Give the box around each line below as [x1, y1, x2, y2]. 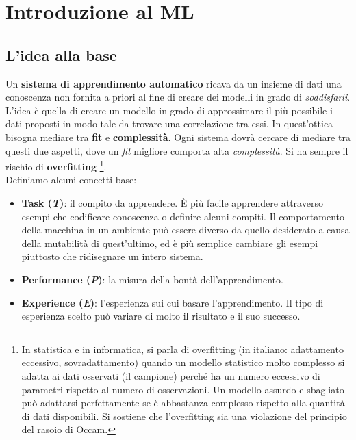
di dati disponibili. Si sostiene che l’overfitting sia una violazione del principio [21, 409, 347, 423]
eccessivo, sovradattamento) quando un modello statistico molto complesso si [21, 355, 345, 370]
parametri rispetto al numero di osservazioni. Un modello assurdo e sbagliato [21, 382, 344, 396]
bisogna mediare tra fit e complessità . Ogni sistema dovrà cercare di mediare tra [5, 129, 351, 144]
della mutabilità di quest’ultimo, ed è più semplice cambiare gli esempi [21, 235, 318, 250]
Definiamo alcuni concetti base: [5, 172, 137, 187]
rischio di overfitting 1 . [5, 157, 107, 173]
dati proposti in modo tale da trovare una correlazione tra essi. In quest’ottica [5, 116, 333, 131]
